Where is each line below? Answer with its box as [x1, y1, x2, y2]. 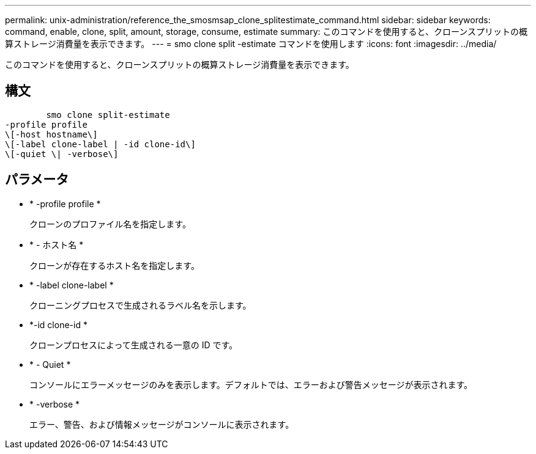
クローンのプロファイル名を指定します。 [29, 218, 191, 229]
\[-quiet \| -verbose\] [5, 148, 119, 159]
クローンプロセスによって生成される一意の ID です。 [29, 339, 238, 350]
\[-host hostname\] [5, 129, 98, 139]
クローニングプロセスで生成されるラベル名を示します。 [29, 299, 251, 310]
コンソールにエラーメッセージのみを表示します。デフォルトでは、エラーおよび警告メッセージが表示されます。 [29, 379, 473, 390]
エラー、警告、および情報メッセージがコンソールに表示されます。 [29, 419, 294, 430]
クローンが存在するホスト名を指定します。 [29, 260, 199, 271]
